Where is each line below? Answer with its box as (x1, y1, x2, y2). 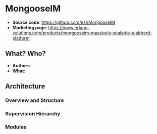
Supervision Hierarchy (5, 110, 60, 117)
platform (12, 35, 30, 41)
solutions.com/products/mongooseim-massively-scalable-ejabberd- (12, 30, 152, 36)
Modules (5, 123, 27, 130)
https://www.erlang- (48, 24, 90, 30)
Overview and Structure (5, 97, 64, 104)
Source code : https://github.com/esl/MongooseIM (12, 19, 115, 25)
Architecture (5, 82, 46, 90)
